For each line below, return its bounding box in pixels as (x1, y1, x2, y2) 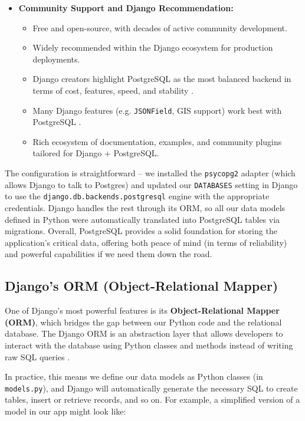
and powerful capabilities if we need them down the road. (5, 248, 212, 260)
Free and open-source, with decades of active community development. (32, 21, 287, 34)
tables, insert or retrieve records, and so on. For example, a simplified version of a (5, 393, 300, 406)
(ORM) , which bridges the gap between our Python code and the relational (5, 315, 282, 328)
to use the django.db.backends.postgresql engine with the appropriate (5, 190, 270, 202)
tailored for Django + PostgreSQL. (32, 147, 159, 159)
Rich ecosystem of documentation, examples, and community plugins (32, 135, 282, 147)
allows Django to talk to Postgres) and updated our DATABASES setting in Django (5, 178, 298, 190)
